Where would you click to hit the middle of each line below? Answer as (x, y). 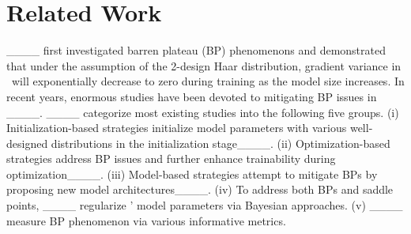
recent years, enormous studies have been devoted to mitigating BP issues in (192, 96)
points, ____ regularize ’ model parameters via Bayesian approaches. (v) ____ (205, 205)
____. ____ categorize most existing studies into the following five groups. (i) (203, 112)
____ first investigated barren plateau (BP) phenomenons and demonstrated (196, 50)
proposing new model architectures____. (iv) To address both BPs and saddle (200, 189)
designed (27, 143)
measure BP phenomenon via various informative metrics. (146, 220)
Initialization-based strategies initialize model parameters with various (177, 128)
